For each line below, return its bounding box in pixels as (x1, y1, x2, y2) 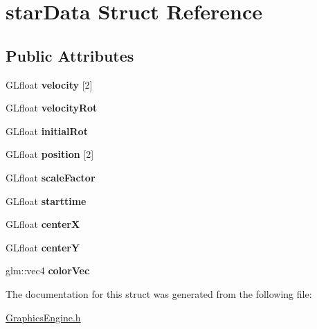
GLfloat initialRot (6, 123, 88, 138)
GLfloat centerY (6, 240, 80, 254)
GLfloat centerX (6, 217, 80, 231)
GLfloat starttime (6, 193, 87, 208)
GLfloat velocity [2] (6, 77, 93, 91)
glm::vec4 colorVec (6, 263, 90, 278)
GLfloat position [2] (6, 147, 94, 161)
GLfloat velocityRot (6, 100, 98, 115)
